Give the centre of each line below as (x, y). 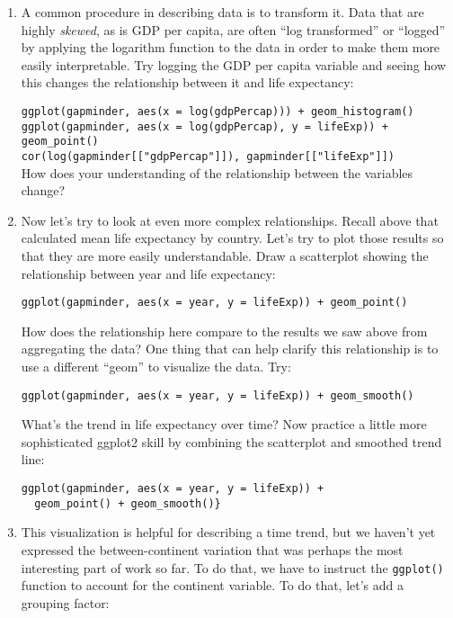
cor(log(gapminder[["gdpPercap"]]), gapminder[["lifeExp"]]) (208, 156)
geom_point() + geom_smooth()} (128, 503)
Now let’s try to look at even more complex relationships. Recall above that (230, 220)
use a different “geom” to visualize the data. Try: (156, 366)
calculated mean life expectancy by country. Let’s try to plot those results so (232, 238)
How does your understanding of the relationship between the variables (217, 172)
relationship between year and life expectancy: (148, 273)
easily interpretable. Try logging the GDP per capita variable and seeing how (233, 64)
